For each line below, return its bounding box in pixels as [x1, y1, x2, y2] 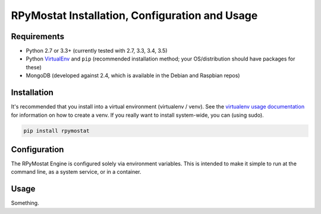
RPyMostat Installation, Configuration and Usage [11, 9, 258, 22]
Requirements [11, 31, 65, 41]
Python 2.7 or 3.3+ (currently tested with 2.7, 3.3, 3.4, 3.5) [26, 47, 168, 55]
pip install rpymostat [23, 127, 90, 134]
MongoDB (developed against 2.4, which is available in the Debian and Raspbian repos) [26, 72, 240, 79]
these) [26, 63, 42, 71]
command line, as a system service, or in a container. [11, 168, 142, 175]
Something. [11, 199, 39, 207]
